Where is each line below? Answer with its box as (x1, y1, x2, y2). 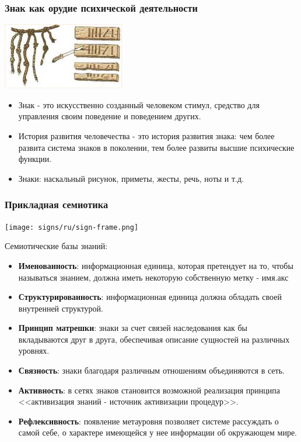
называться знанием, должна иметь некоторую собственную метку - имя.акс (18, 271, 289, 283)
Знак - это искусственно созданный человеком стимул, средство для (18, 98, 260, 110)
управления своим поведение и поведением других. (18, 110, 201, 122)
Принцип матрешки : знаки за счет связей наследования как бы (18, 322, 247, 334)
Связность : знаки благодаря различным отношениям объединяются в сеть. (18, 364, 285, 377)
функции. (18, 153, 52, 165)
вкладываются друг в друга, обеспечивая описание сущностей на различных (18, 333, 290, 345)
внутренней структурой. (18, 302, 104, 314)
